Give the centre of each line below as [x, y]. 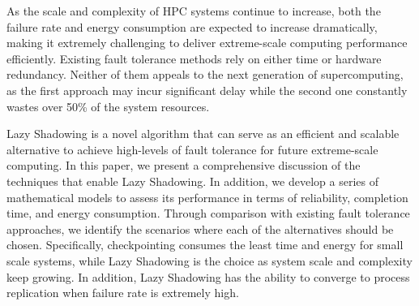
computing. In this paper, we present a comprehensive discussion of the [184, 165]
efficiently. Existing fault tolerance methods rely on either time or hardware [194, 58]
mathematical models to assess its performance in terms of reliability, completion [207, 197]
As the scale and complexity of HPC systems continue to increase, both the [194, 11]
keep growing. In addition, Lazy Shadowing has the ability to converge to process [208, 276]
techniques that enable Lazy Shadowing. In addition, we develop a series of [192, 181]
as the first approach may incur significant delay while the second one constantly [207, 90]
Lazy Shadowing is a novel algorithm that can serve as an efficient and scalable [203, 134]
